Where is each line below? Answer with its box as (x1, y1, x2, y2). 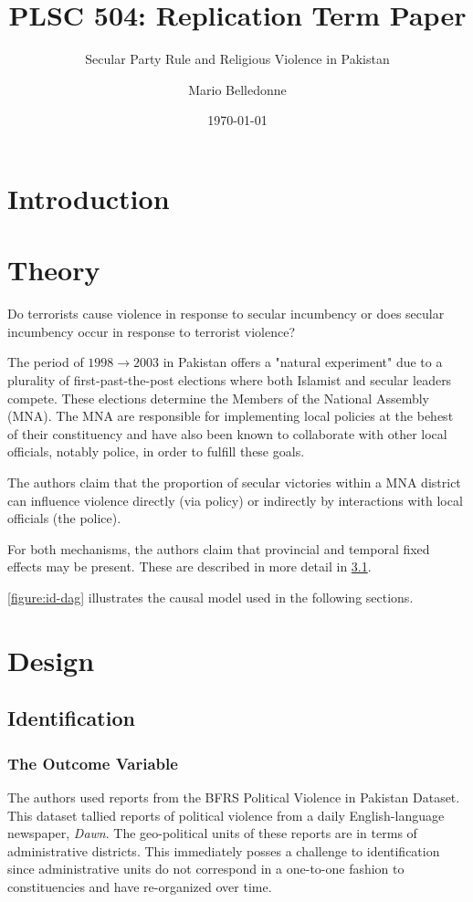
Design (7, 641, 95, 678)
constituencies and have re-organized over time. (7, 876, 272, 896)
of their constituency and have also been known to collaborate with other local (7, 424, 447, 443)
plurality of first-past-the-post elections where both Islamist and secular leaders (7, 371, 452, 389)
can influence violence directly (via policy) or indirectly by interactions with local (7, 490, 463, 509)
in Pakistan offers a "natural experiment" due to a (163, 352, 443, 372)
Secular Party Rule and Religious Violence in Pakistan (85, 49, 390, 68)
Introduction (7, 179, 170, 216)
